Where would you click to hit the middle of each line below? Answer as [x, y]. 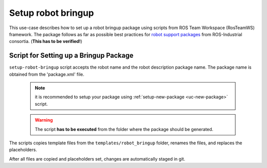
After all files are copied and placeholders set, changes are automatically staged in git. [97, 159]
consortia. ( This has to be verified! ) [46, 42]
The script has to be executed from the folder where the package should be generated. [124, 129]
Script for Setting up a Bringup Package [71, 56]
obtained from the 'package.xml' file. [47, 74]
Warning [44, 120]
